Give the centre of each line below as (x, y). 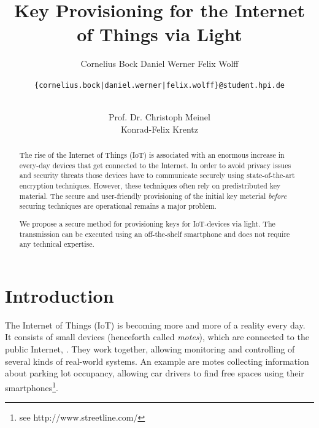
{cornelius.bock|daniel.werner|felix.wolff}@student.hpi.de (159, 85)
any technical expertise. (57, 244)
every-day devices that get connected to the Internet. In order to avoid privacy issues (155, 165)
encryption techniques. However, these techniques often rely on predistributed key (150, 186)
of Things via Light (159, 34)
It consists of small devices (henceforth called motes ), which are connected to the (157, 337)
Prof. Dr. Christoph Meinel (159, 117)
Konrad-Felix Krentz (159, 129)
